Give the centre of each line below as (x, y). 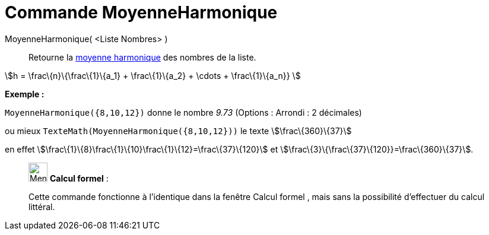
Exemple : (25, 94)
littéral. (42, 207)
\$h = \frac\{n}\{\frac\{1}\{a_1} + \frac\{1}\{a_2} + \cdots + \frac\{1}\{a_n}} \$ (153, 75)
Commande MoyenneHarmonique (141, 12)
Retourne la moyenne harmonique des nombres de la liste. (142, 57)
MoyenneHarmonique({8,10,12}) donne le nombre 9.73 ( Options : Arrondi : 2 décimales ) (183, 112)
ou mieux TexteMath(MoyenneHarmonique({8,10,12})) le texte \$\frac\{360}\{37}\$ (178, 131)
